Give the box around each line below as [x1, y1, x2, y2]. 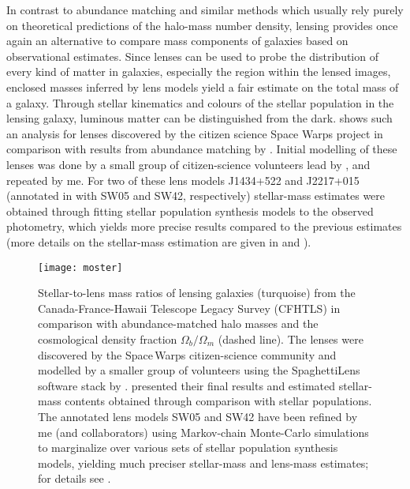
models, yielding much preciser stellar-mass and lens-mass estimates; [38, 454, 369, 471]
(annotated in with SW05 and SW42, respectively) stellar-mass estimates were [6, 187, 386, 204]
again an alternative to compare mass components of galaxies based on [6, 32, 348, 49]
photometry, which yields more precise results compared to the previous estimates [6, 218, 402, 235]
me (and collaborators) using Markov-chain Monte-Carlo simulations [38, 423, 369, 440]
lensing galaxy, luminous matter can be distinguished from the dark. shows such [6, 110, 393, 126]
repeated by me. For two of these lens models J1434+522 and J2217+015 [6, 171, 360, 188]
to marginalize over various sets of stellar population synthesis [38, 439, 338, 456]
